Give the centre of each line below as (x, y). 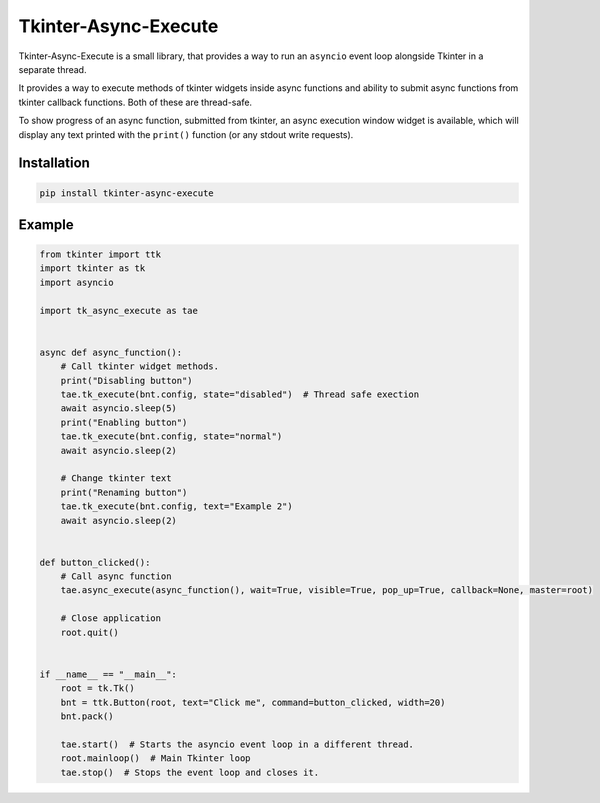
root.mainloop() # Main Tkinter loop (155, 758)
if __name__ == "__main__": (108, 674)
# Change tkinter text (116, 478)
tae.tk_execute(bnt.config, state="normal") (171, 436)
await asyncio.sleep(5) (118, 408)
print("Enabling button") (124, 422)
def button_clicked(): (95, 562)
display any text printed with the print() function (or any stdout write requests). (186, 134)
